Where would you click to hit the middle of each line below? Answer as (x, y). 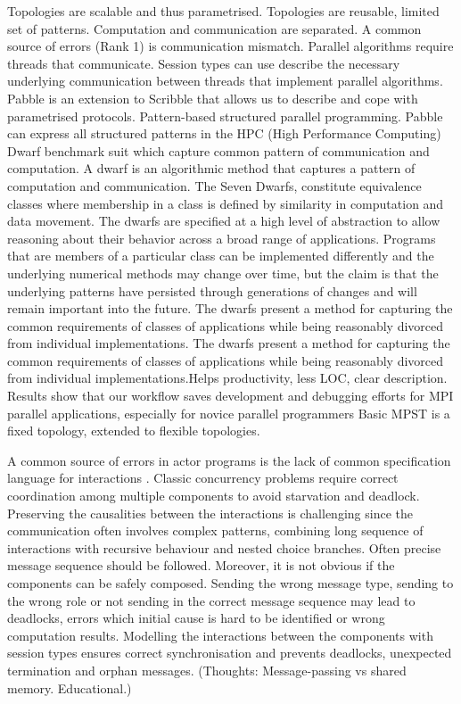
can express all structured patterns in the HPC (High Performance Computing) (224, 133)
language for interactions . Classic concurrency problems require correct (203, 478)
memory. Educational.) (70, 687)
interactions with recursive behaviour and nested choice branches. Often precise (224, 547)
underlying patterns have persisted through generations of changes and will (212, 290)
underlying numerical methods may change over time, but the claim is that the (223, 273)
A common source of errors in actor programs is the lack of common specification (229, 460)
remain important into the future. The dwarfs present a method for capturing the (230, 308)
